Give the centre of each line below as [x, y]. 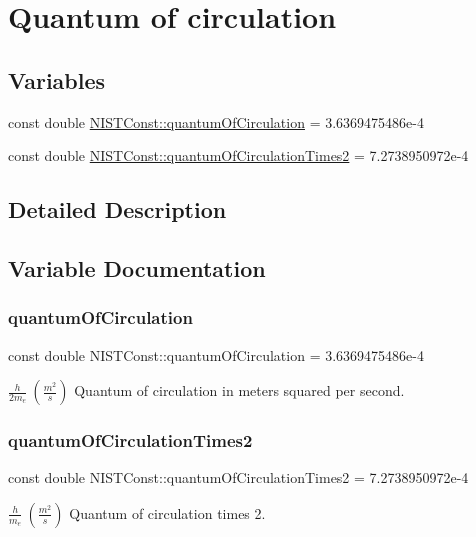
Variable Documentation [137, 267]
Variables [57, 79]
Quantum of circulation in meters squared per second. [239, 390]
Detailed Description [117, 209]
